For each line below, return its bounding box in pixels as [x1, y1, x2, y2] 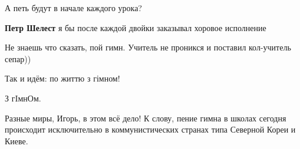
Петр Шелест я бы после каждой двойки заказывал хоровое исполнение [5, 21, 266, 33]
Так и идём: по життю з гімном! [5, 72, 120, 84]
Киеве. [5, 134, 28, 147]
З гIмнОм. [5, 92, 41, 104]
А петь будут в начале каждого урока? [5, 2, 142, 13]
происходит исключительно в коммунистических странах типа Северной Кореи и [5, 123, 296, 136]
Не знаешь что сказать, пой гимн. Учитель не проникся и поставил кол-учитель [5, 41, 291, 53]
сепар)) [5, 52, 31, 65]
